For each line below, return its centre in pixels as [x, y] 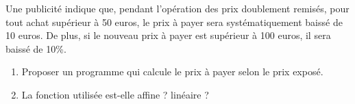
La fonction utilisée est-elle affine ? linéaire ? [115, 94]
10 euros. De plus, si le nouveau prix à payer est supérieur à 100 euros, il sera [168, 35]
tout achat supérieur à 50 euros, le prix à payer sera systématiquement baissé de [174, 22]
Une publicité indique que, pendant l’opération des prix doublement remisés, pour [177, 8]
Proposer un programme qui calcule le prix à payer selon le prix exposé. [172, 71]
